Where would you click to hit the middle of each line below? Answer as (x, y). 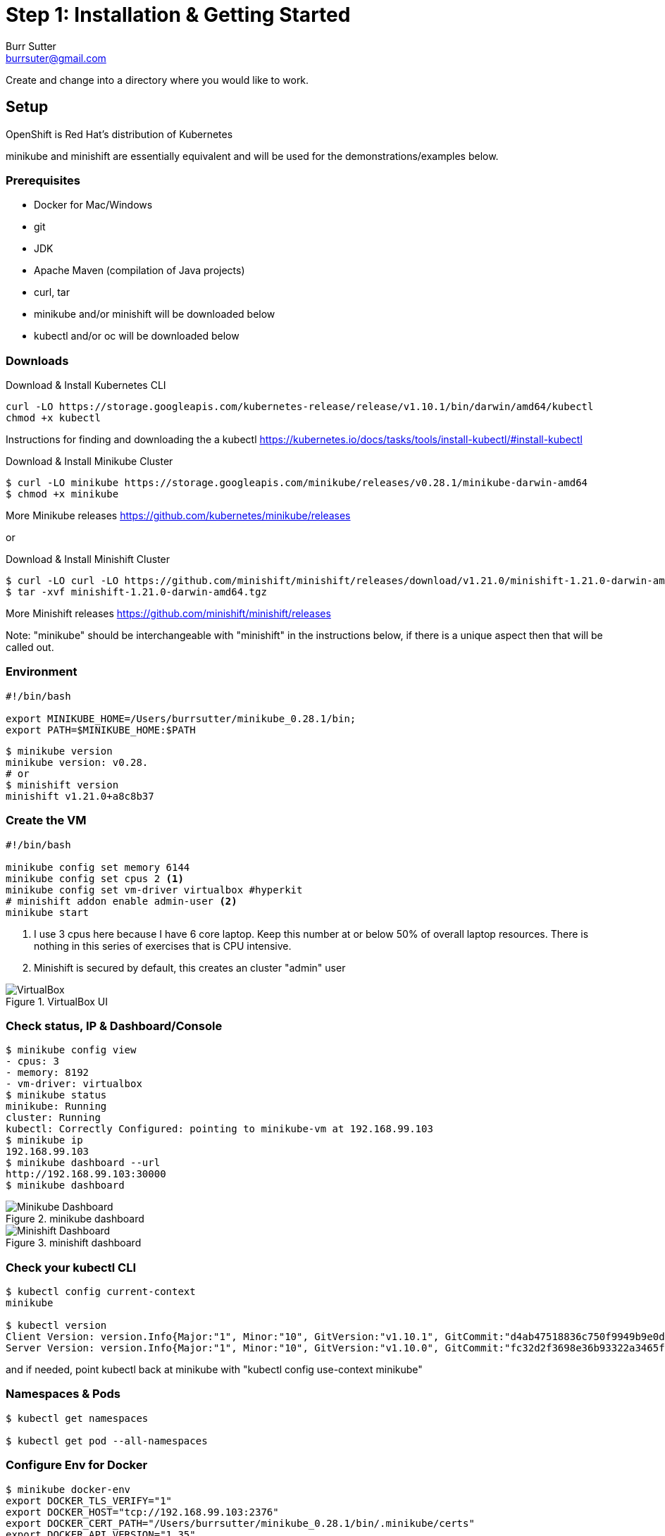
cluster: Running (53, 1118)
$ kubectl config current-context (101, 1292)
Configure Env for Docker (77, 1465)
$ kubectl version (56, 1326)
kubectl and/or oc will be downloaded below (137, 336)
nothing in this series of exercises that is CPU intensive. (163, 946)
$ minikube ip (44, 1140)
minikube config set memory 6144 (98, 867)
